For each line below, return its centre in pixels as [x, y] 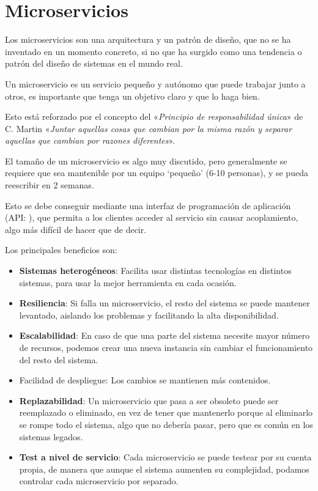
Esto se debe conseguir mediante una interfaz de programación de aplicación [148, 205]
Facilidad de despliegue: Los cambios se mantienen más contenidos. [145, 380]
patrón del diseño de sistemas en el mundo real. [94, 63]
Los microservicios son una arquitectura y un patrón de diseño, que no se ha [148, 39]
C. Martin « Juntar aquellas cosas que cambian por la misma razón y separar [149, 128]
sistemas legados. [51, 436]
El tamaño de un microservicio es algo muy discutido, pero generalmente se [146, 161]
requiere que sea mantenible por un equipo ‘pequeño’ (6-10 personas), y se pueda [157, 173]
